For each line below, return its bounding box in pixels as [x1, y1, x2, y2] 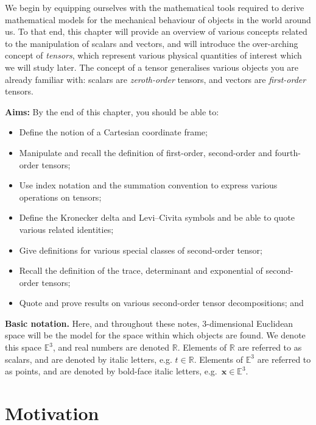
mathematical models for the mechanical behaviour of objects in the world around [5, 13, 311, 26]
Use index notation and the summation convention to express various [19, 179, 278, 191]
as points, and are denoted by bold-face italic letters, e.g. [5, 365, 217, 377]
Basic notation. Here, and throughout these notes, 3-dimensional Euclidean [5, 316, 293, 329]
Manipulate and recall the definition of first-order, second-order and [19, 146, 272, 159]
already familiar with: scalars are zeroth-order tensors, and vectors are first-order [5, 73, 306, 85]
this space [5, 341, 42, 354]
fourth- [275, 146, 301, 159]
